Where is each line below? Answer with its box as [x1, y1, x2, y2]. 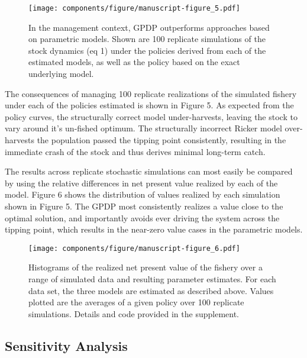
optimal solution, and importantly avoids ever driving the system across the [5, 211, 280, 224]
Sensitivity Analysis [5, 336, 128, 354]
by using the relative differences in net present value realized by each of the [5, 176, 278, 189]
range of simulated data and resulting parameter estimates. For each [28, 273, 276, 285]
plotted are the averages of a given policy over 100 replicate [28, 296, 244, 308]
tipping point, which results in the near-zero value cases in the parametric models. [5, 223, 303, 236]
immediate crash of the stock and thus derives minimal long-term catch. [5, 145, 266, 157]
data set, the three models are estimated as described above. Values [28, 284, 274, 296]
